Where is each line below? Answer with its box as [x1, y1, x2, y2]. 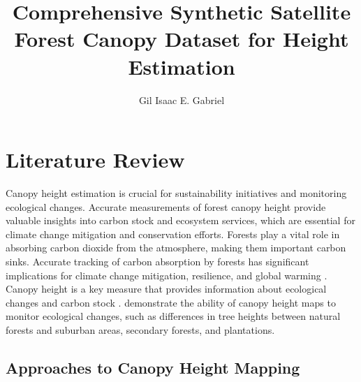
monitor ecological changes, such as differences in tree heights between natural [6, 309, 341, 323]
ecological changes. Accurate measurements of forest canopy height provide [6, 199, 326, 214]
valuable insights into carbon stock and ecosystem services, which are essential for [6, 213, 355, 228]
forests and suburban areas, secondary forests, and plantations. [6, 322, 275, 337]
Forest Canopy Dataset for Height [14, 24, 349, 53]
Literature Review [6, 145, 185, 174]
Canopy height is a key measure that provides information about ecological [6, 281, 327, 296]
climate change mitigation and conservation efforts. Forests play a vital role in [6, 226, 340, 241]
